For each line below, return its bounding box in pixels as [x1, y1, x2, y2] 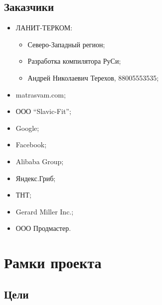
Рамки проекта [4, 252, 102, 273]
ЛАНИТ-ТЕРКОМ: [15, 22, 73, 33]
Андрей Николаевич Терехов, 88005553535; [27, 72, 159, 83]
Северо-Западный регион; [27, 39, 105, 49]
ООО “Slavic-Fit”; [15, 106, 71, 116]
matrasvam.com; [15, 89, 66, 100]
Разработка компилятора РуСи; [27, 56, 121, 66]
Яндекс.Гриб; [15, 173, 56, 183]
